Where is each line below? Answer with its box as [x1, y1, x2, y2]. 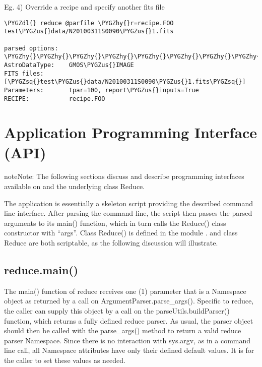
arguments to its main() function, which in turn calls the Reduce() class [4, 217, 226, 228]
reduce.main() [4, 262, 79, 278]
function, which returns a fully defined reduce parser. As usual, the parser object [4, 315, 253, 326]
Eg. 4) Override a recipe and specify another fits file [4, 2, 165, 12]
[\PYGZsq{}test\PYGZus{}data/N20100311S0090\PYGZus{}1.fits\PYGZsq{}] [4, 78, 246, 86]
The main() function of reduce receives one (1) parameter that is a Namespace [4, 285, 246, 296]
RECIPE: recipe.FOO [4, 95, 105, 102]
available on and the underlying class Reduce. [4, 181, 145, 192]
